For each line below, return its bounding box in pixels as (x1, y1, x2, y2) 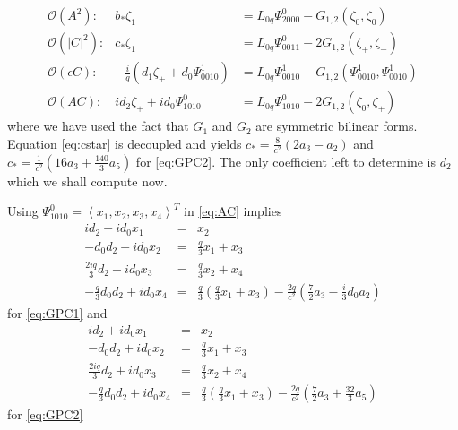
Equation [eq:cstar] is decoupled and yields (7, 133, 242, 152)
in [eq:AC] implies (184, 202, 282, 220)
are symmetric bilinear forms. (255, 116, 418, 135)
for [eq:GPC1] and (7, 303, 108, 322)
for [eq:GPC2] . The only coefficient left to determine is (135, 151, 436, 170)
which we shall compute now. (7, 171, 168, 190)
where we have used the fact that (7, 116, 189, 135)
